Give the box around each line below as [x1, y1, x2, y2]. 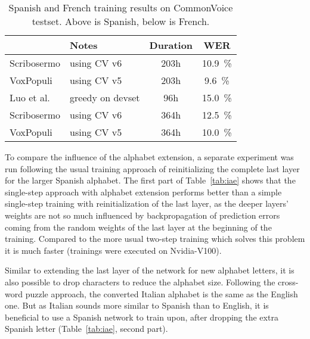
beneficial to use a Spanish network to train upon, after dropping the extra [5, 310, 278, 323]
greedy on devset [70, 91, 140, 104]
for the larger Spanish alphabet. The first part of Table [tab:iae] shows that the [5, 174, 296, 186]
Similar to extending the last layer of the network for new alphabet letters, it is [5, 264, 294, 276]
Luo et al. [10, 91, 50, 104]
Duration [149, 38, 193, 52]
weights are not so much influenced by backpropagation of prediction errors [5, 209, 280, 221]
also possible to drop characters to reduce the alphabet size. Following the [5, 275, 275, 288]
